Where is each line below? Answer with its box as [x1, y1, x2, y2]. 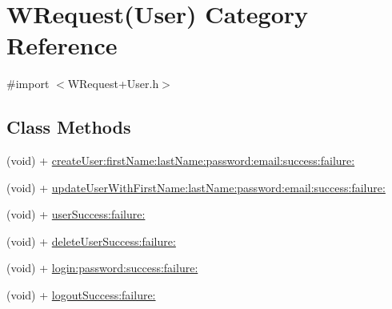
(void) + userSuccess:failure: [6, 206, 146, 223]
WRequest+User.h [67, 75, 159, 92]
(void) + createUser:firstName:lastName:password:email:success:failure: [6, 152, 355, 169]
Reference [6, 29, 118, 62]
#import [6, 75, 50, 92]
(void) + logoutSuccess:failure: [6, 287, 156, 303]
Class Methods [6, 114, 131, 139]
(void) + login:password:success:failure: [6, 259, 198, 276]
